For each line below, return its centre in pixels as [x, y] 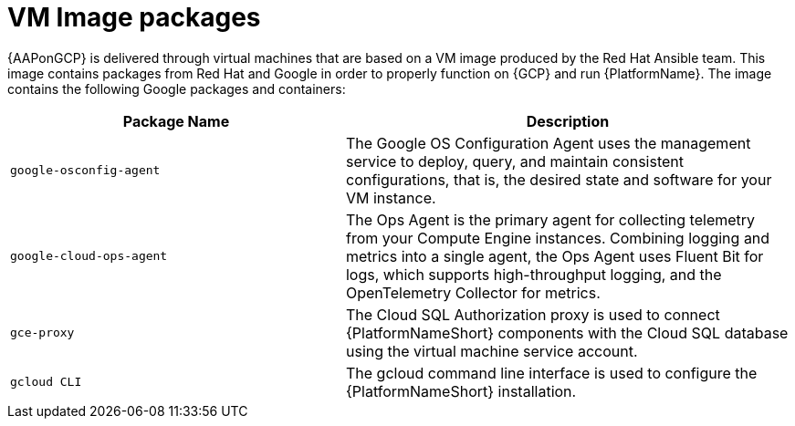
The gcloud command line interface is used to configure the [551, 373]
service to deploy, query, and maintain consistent [515, 161]
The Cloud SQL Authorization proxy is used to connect [533, 314]
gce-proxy [42, 333]
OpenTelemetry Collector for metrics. [473, 292]
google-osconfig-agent [85, 171]
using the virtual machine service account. [492, 351]
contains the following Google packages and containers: [177, 88]
